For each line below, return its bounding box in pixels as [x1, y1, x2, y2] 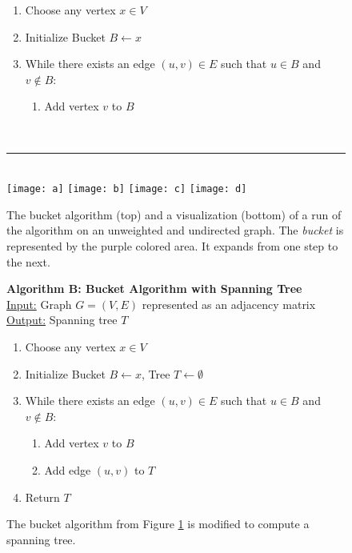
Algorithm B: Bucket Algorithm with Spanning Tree [6, 280, 302, 297]
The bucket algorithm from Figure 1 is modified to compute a [6, 515, 310, 532]
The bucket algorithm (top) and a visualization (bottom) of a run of [6, 206, 342, 222]
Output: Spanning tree [6, 311, 118, 328]
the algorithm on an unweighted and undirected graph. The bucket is [6, 222, 344, 238]
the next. [6, 253, 50, 270]
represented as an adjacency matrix [142, 295, 316, 312]
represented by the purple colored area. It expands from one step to [6, 238, 338, 254]
